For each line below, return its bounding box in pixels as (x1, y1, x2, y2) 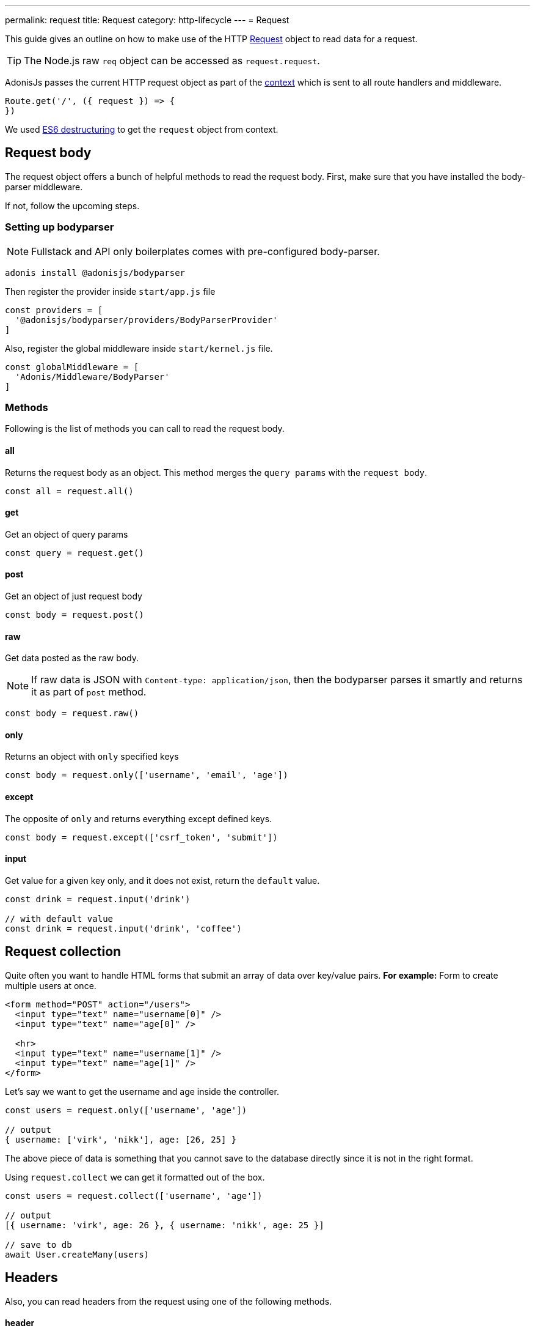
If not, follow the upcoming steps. (5, 200, 140, 211)
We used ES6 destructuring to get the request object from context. (5, 124, 278, 135)
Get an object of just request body (5, 591, 142, 601)
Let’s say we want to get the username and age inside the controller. (5, 1086, 279, 1097)
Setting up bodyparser (5, 221, 114, 234)
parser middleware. (5, 181, 83, 192)
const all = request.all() (5, 486, 134, 496)
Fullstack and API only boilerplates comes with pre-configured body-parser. (31, 245, 380, 258)
